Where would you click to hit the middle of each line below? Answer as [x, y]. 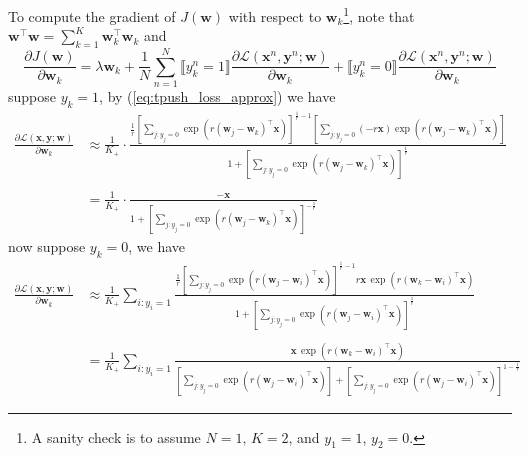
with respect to [275, 15]
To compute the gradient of [92, 15]
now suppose [47, 246]
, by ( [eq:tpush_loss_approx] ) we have [217, 96]
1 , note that [379, 14]
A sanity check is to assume [116, 436]
